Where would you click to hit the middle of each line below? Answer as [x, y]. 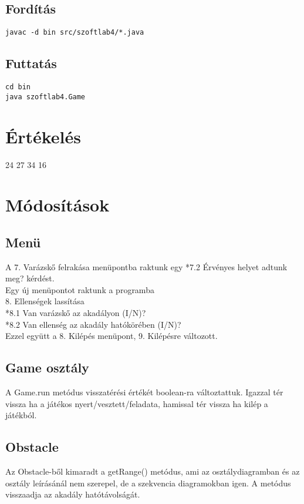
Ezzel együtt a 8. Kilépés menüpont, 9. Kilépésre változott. [112, 336]
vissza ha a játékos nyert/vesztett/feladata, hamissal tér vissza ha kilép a [137, 403]
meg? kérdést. [30, 278]
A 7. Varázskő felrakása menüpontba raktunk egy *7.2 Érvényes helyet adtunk [146, 266]
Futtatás [31, 63]
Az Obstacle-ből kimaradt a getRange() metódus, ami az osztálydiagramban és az [153, 471]
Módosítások [58, 205]
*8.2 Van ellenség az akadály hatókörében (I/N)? [93, 324]
